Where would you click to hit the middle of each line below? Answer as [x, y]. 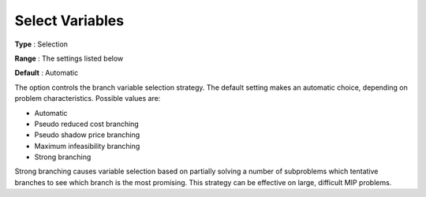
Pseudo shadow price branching [87, 135]
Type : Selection [41, 44]
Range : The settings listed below [69, 58]
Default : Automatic [47, 73]
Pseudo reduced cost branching [87, 124]
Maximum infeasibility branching [87, 146]
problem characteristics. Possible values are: [88, 98]
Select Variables [69, 20]
